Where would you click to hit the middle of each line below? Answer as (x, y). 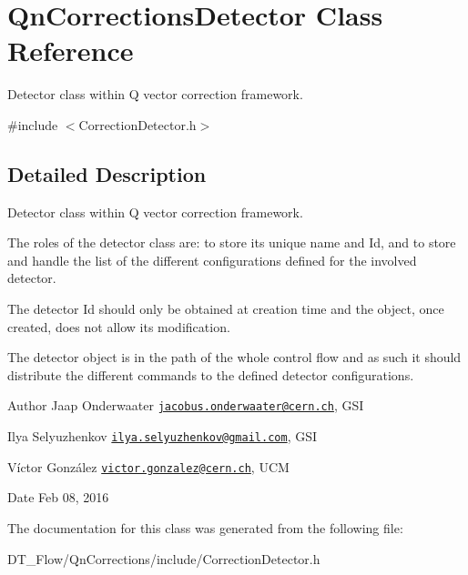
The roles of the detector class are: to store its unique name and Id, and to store (232, 242)
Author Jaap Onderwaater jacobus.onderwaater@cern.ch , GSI (186, 405)
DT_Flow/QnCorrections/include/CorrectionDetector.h (164, 558)
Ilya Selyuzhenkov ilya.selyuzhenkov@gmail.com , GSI (163, 436)
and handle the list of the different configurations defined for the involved (212, 260)
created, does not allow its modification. (119, 326)
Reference (71, 50)
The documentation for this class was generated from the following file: (205, 528)
